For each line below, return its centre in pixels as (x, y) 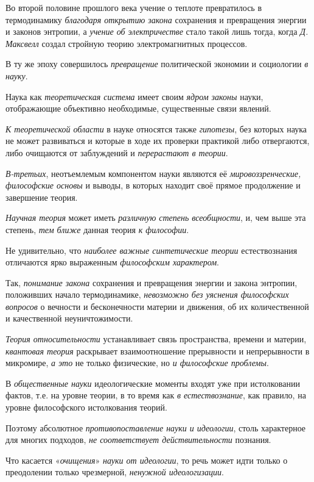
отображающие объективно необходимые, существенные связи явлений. (138, 108)
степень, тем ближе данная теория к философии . (97, 229)
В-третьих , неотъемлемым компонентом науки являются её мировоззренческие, (153, 173)
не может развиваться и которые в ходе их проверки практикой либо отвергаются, (158, 141)
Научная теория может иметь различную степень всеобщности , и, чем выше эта (156, 218)
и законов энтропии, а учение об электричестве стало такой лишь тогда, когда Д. (157, 31)
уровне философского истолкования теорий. (86, 407)
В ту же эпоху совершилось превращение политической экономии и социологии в (157, 64)
